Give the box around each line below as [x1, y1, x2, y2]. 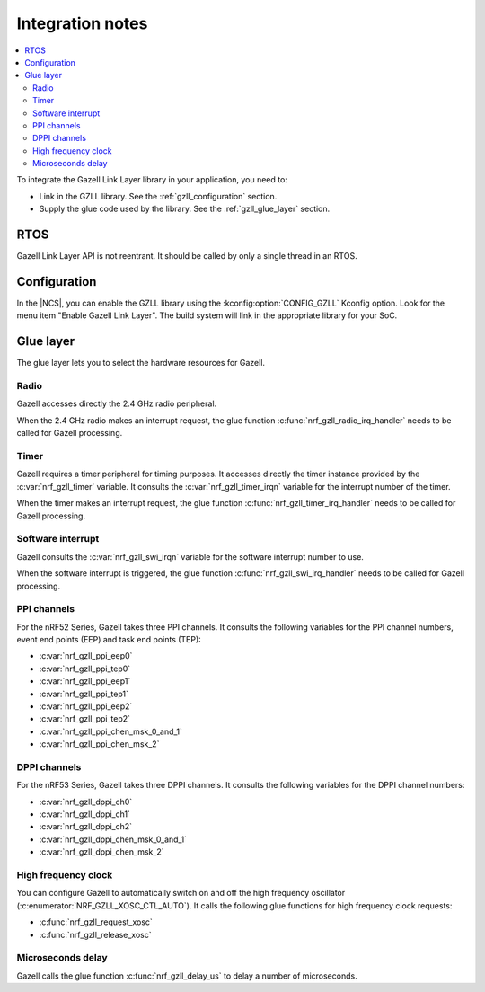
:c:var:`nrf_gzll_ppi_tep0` [39, 663, 131, 674]
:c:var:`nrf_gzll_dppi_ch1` [39, 809, 130, 819]
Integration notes [16, 13, 148, 33]
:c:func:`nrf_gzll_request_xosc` [39, 917, 153, 927]
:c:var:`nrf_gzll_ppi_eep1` [39, 676, 131, 686]
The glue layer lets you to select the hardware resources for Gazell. [16, 358, 265, 368]
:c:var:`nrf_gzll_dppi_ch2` [39, 821, 132, 832]
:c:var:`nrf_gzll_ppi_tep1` [39, 688, 129, 699]
